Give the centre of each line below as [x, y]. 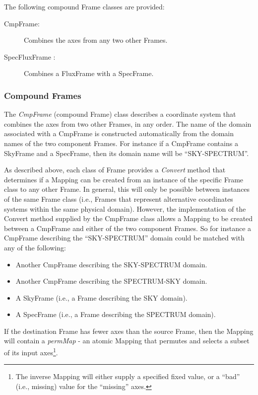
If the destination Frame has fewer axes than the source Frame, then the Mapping [129, 331]
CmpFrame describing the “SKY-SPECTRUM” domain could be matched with [124, 238]
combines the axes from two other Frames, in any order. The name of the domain [128, 123]
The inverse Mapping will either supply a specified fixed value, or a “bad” [128, 376]
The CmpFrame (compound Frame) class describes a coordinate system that [120, 114]
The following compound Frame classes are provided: [84, 6]
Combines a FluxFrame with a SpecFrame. [89, 73]
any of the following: [35, 247]
